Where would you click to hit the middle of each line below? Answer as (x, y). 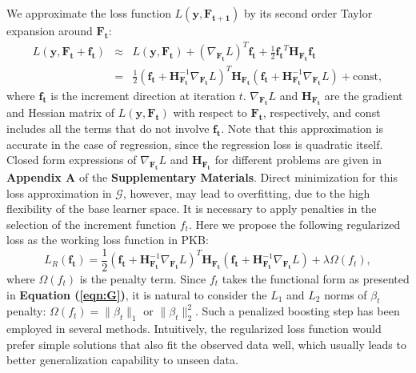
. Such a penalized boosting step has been (297, 311)
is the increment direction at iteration (143, 95)
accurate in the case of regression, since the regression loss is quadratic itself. (195, 144)
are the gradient (364, 95)
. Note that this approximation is (302, 128)
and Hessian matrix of (61, 112)
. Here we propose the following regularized (294, 224)
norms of (346, 294)
